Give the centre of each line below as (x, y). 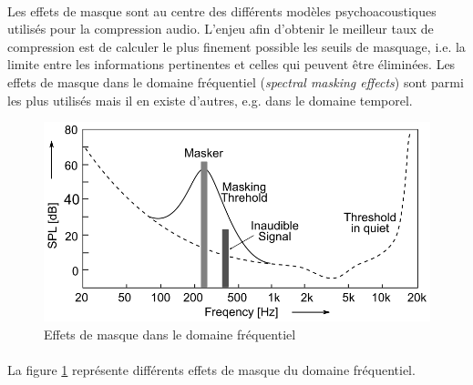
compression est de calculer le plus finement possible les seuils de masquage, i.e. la (236, 46)
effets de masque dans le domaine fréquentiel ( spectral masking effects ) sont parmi (236, 81)
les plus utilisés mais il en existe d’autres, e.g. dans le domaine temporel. (210, 100)
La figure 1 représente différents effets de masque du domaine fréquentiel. (211, 370)
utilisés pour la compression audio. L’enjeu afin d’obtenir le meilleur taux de (221, 29)
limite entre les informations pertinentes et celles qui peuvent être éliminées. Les (231, 64)
